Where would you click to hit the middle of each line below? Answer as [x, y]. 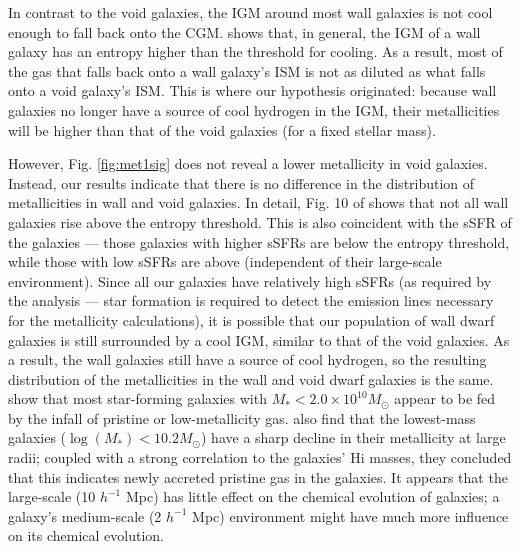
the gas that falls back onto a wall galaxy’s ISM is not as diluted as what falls [247, 70]
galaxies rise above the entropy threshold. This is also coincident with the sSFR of [260, 221]
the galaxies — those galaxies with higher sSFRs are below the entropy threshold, [259, 241]
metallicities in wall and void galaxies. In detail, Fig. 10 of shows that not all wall [258, 202]
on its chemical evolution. [86, 535]
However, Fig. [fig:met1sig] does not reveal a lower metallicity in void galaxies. [248, 163]
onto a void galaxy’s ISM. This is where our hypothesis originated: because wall [252, 90]
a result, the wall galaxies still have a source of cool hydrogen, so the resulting [247, 359]
